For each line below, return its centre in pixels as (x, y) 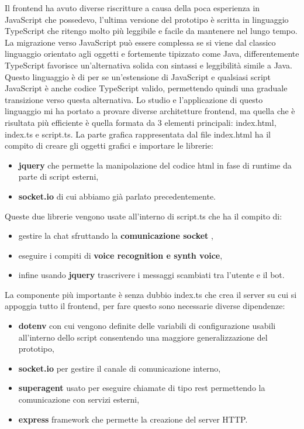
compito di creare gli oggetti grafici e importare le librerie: (109, 145)
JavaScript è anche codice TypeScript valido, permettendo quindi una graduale (146, 88)
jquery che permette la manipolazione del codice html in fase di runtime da (155, 165)
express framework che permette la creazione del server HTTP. (133, 419)
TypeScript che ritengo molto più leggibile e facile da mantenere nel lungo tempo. (151, 31)
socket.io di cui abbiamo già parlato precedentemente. (117, 196)
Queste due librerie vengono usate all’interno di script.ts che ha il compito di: (144, 216)
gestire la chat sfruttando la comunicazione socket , (116, 236)
